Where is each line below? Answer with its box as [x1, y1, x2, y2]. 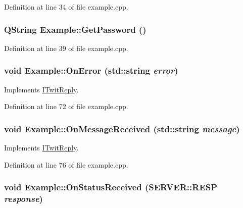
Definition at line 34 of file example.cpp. [4, 2, 128, 12]
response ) [4, 192, 43, 205]
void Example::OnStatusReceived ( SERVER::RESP [4, 181, 218, 193]
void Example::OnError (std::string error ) [4, 64, 178, 77]
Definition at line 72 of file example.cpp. [4, 101, 128, 112]
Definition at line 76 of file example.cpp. [4, 159, 128, 170]
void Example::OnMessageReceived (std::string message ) [4, 122, 240, 135]
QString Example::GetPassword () [4, 23, 147, 35]
